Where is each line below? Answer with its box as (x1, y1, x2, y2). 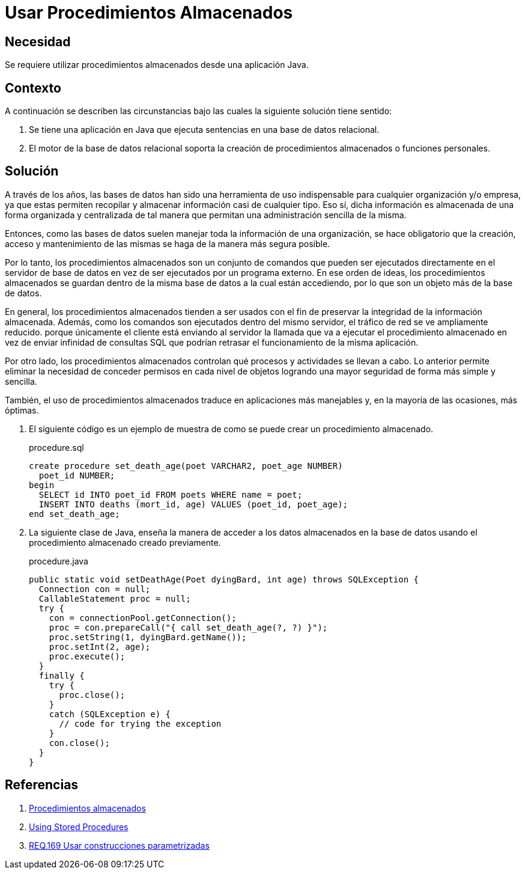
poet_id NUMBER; (38, 470, 115, 480)
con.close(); (49, 738, 110, 748)
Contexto (5, 80, 61, 96)
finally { (38, 670, 85, 680)
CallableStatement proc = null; (38, 593, 191, 604)
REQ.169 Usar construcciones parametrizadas (29, 840, 210, 851)
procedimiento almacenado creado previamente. (29, 537, 221, 548)
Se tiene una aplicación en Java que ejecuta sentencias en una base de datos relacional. (29, 124, 380, 135)
